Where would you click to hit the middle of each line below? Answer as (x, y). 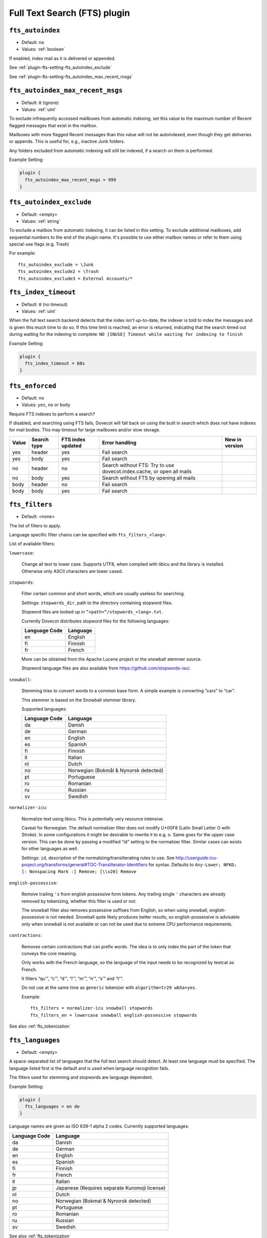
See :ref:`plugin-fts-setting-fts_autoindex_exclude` (61, 67)
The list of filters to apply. (35, 525)
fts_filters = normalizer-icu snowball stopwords (92, 1008)
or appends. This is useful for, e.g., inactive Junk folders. (67, 142)
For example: (22, 253)
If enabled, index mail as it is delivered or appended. (62, 58)
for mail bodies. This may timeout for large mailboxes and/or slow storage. (85, 430)
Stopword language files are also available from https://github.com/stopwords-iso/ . (106, 668)
